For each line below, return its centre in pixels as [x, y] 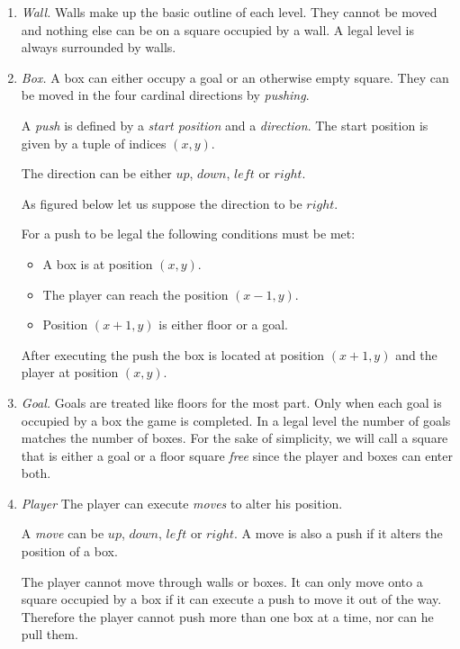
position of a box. [69, 551]
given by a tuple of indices [94, 143]
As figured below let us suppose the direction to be [162, 203]
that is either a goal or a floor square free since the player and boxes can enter [237, 455]
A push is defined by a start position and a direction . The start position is [225, 125]
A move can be [63, 533]
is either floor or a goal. [224, 324]
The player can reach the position [135, 294]
